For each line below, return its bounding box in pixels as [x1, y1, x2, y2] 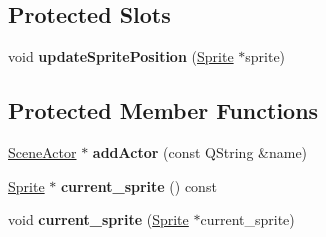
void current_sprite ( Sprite [8, 209, 189, 230]
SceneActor [8, 142, 77, 162]
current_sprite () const [60, 175, 217, 196]
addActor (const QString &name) [92, 142, 308, 162]
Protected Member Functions [8, 95, 319, 126]
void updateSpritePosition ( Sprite [8, 46, 234, 67]
